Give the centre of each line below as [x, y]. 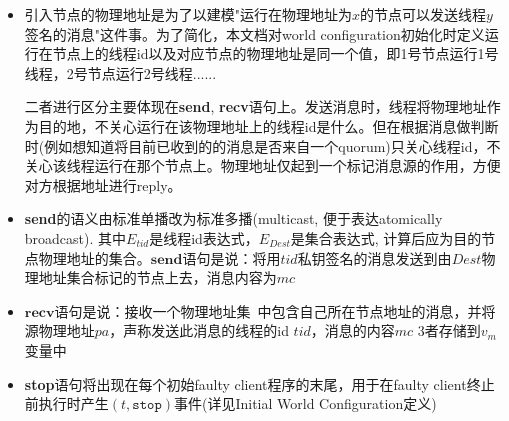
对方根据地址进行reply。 [103, 184]
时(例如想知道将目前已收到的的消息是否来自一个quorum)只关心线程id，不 [262, 145]
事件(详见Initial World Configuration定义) [305, 403]
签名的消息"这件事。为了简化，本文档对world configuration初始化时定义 [254, 33]
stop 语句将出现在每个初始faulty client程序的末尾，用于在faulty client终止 [259, 383]
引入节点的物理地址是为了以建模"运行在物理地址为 [188, 14]
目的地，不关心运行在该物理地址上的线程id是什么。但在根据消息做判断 [268, 125]
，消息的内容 [352, 330]
